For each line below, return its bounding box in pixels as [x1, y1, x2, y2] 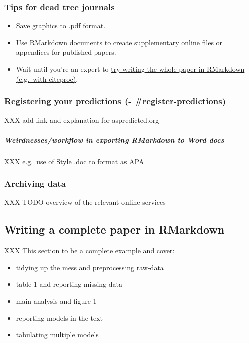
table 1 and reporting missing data [16, 279, 122, 289]
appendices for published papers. [16, 47, 116, 57]
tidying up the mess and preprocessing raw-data [16, 262, 164, 272]
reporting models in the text [16, 312, 103, 323]
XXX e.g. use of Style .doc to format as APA [4, 156, 144, 166]
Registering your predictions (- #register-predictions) [4, 95, 226, 107]
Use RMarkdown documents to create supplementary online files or [16, 37, 223, 47]
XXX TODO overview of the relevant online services [4, 197, 166, 207]
